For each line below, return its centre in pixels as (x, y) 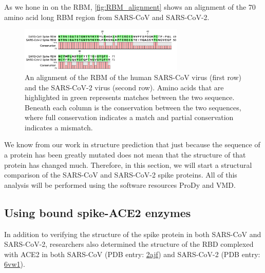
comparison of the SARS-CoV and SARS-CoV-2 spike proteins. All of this (121, 175)
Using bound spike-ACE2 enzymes (98, 212)
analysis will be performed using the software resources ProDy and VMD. (120, 184)
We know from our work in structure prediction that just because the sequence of (132, 144)
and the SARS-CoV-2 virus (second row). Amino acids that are (124, 87)
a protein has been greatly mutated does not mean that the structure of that (125, 155)
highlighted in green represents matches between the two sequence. (130, 97)
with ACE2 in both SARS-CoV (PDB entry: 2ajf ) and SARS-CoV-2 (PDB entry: (132, 254)
